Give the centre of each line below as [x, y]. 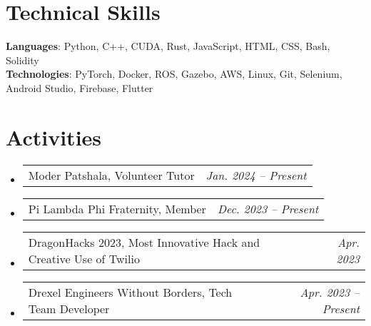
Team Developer [69, 308]
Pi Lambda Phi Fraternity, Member [117, 208]
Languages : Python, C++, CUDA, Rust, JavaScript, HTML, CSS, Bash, [168, 46]
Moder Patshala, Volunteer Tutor [111, 175]
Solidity [22, 60]
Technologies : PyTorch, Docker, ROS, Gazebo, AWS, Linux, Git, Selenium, [174, 74]
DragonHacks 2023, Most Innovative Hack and [144, 242]
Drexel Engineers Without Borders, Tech [130, 292]
